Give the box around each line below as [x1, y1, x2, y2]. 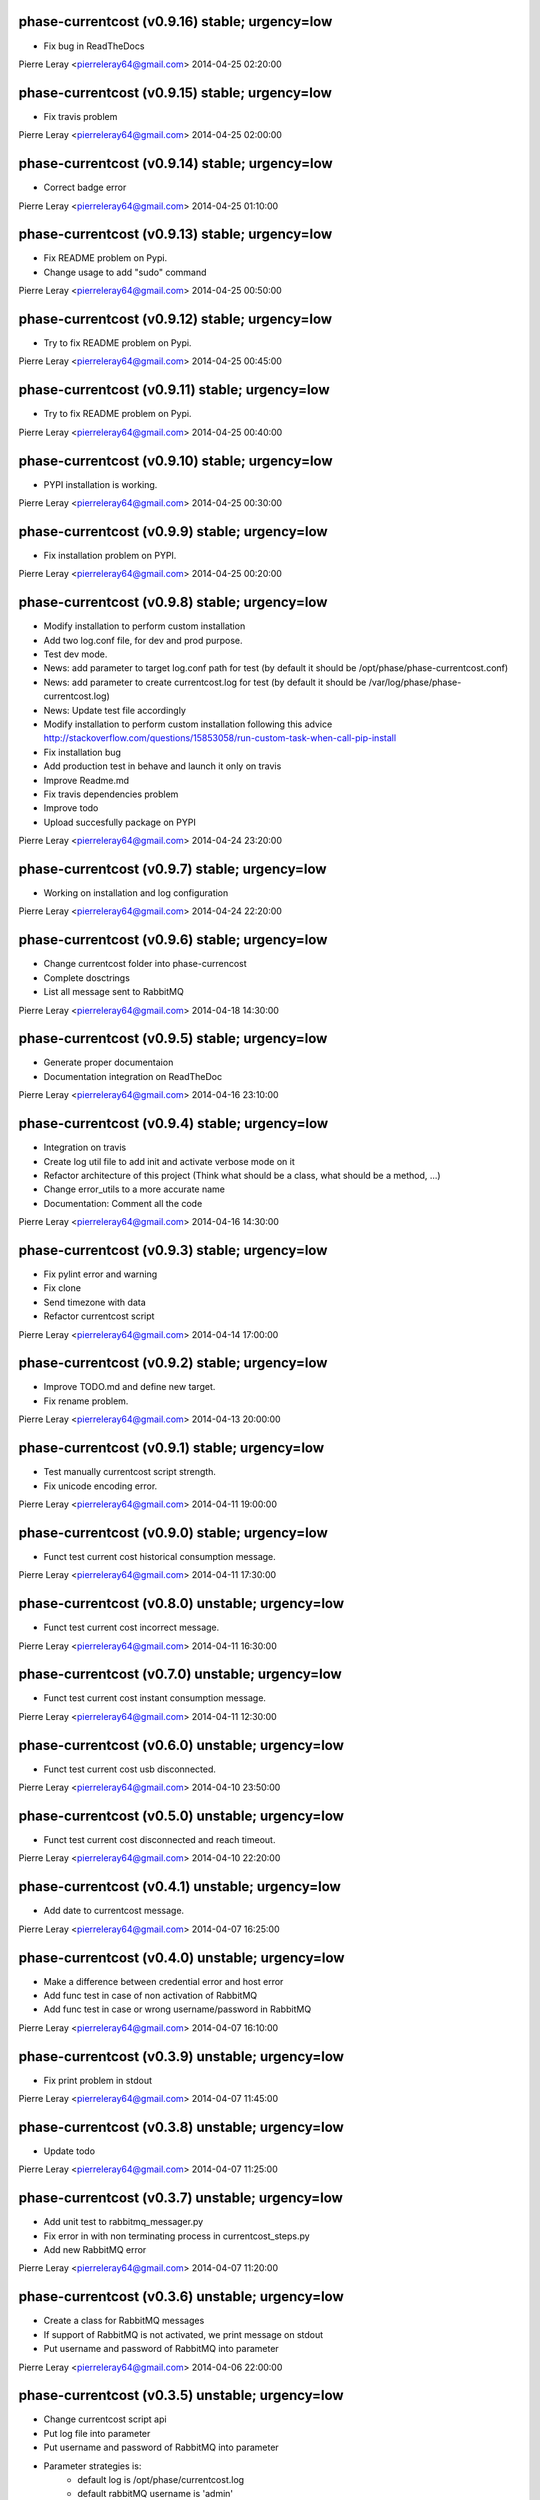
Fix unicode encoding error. [43, 1480, 158, 1492]
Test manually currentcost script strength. [43, 1466, 217, 1478]
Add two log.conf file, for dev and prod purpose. [43, 634, 244, 646]
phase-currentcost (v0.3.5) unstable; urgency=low [18, 2387, 344, 2404]
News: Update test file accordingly [43, 704, 187, 716]
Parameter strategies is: [43, 2460, 142, 2472]
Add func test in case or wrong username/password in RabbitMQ [43, 2003, 312, 2015]
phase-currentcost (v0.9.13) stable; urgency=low [18, 226, 333, 243]
